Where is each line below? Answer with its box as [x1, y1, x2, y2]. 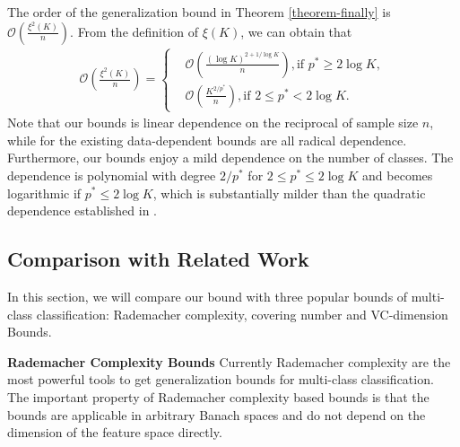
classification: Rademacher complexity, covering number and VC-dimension [36, 304, 448, 323]
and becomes [362, 165, 433, 184]
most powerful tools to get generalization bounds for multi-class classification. [7, 370, 434, 389]
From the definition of [77, 22, 199, 40]
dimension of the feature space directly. [7, 423, 222, 442]
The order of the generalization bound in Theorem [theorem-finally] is [7, 3, 391, 21]
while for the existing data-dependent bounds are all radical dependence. [7, 130, 407, 149]
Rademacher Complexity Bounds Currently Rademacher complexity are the [7, 352, 451, 371]
